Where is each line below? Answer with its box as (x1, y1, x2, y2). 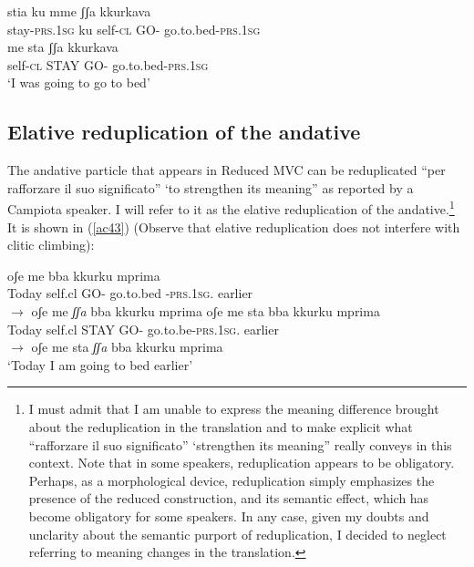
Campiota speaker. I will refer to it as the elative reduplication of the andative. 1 (7, 197, 455, 219)
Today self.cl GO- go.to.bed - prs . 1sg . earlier (7, 283, 253, 303)
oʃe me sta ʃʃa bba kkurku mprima (31, 337, 223, 356)
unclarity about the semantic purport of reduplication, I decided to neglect (28, 524, 447, 543)
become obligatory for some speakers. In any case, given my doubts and (28, 506, 429, 525)
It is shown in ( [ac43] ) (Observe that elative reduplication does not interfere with (7, 217, 460, 236)
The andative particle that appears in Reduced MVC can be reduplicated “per (7, 160, 446, 180)
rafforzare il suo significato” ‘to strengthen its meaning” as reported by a (7, 178, 414, 197)
